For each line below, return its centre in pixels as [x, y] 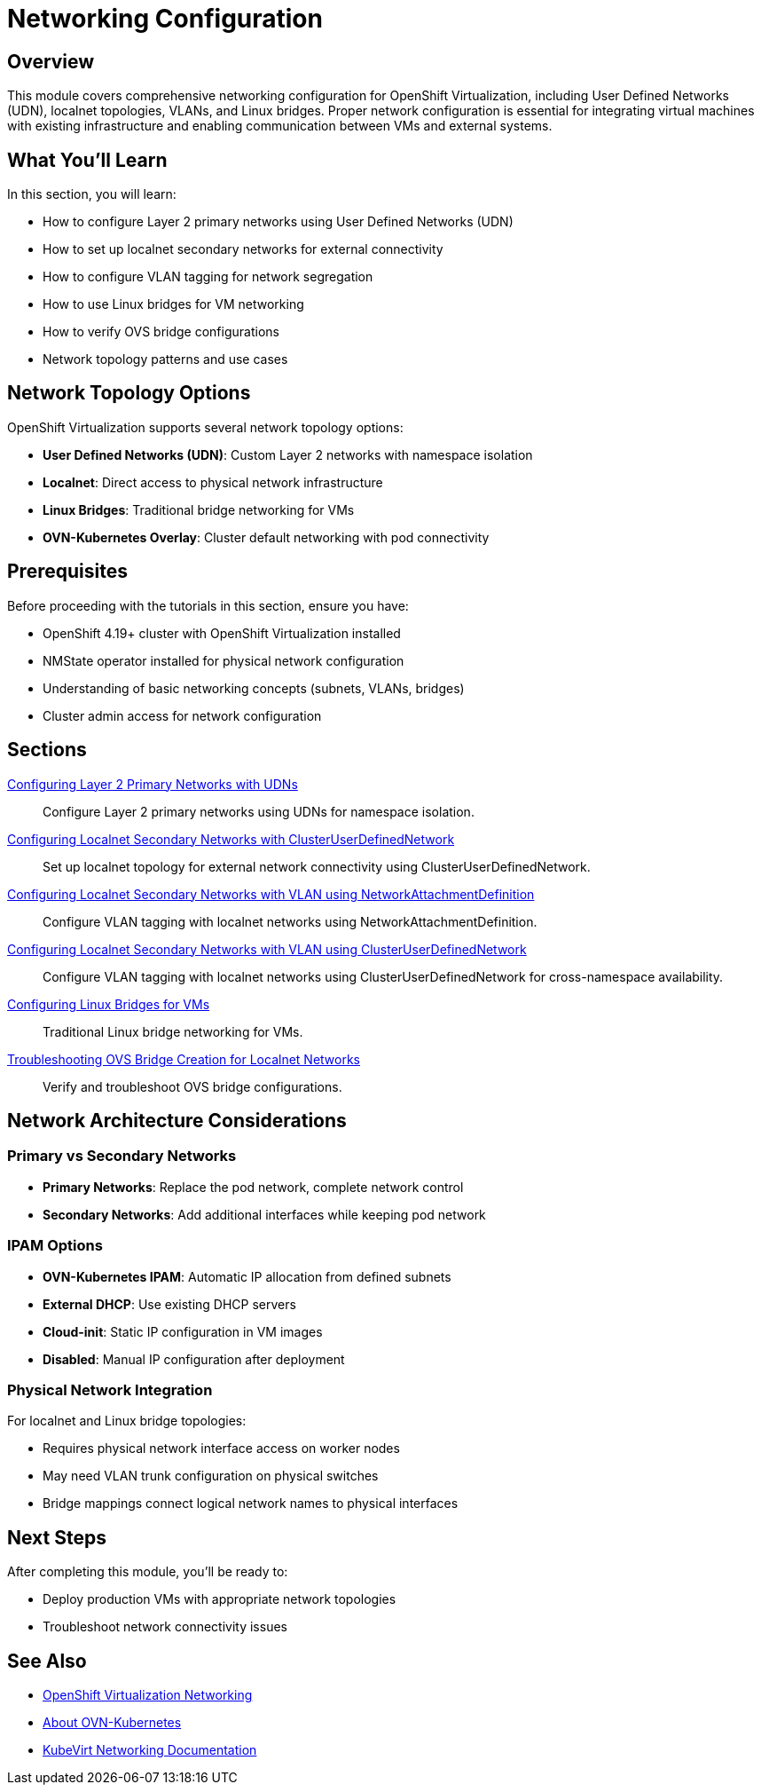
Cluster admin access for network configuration [182, 715]
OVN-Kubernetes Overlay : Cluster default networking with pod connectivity [266, 537]
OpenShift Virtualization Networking [148, 1694]
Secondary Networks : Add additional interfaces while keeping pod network [264, 1214]
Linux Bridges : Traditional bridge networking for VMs [199, 509]
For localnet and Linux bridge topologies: [127, 1421]
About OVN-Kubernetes [112, 1722]
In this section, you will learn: [92, 194]
